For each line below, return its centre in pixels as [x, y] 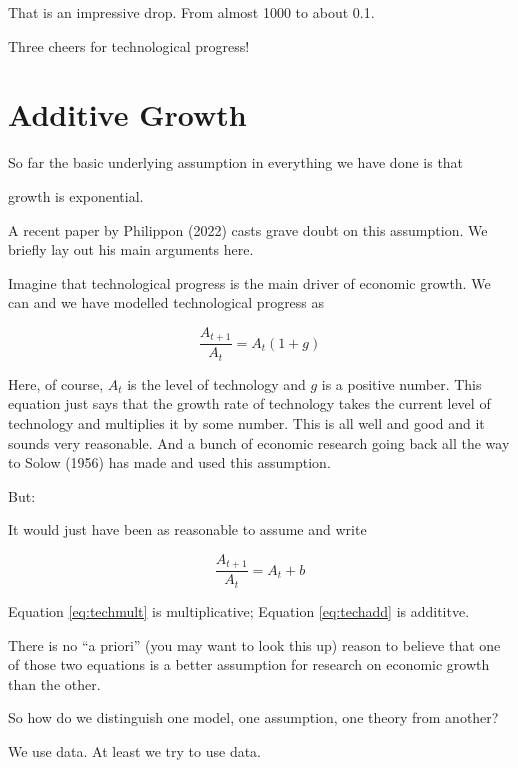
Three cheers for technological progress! [129, 45]
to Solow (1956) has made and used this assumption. [169, 462]
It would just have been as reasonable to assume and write [187, 529]
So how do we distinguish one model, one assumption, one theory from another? [253, 717]
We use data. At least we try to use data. [135, 750]
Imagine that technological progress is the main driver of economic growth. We [249, 282]
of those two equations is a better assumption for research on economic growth [249, 664]
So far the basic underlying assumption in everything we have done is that [236, 162]
